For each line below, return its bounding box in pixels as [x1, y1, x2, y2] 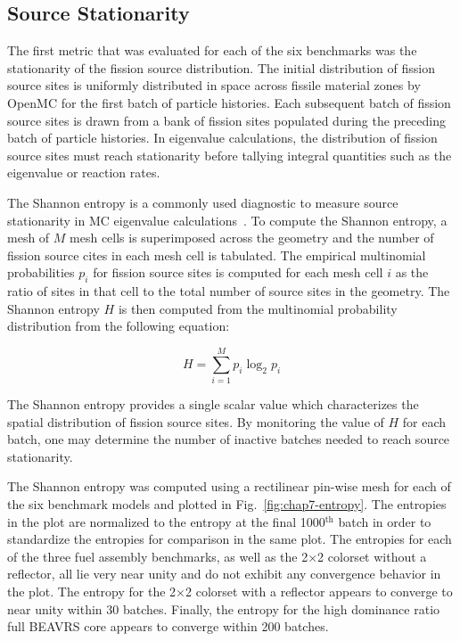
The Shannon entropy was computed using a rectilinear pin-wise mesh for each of [7, 477, 451, 496]
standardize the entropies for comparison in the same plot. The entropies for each [7, 530, 452, 548]
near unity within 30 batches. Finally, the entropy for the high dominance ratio [7, 599, 440, 618]
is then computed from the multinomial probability [118, 299, 398, 317]
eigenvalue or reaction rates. [7, 163, 160, 182]
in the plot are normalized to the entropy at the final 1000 [7, 512, 325, 530]
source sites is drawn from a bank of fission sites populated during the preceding [7, 111, 446, 129]
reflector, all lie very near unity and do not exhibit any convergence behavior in [7, 564, 441, 583]
